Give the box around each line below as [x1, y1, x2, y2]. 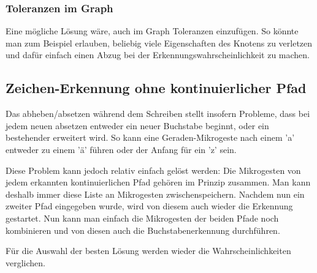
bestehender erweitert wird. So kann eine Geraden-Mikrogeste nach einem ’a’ [6, 131, 295, 144]
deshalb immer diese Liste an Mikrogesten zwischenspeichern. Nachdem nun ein [6, 187, 305, 200]
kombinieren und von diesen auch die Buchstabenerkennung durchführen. [6, 223, 280, 236]
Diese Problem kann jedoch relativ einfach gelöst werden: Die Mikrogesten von [6, 163, 301, 176]
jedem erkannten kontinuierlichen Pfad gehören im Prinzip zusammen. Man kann [6, 176, 311, 189]
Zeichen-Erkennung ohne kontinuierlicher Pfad [6, 78, 307, 97]
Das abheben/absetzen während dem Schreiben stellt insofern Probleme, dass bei [6, 107, 310, 120]
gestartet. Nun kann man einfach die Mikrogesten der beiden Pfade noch [6, 211, 279, 224]
